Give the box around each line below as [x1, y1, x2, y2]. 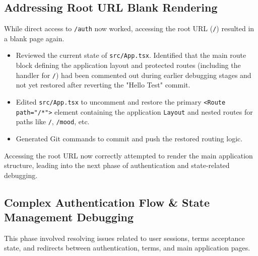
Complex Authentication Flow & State [4, 194, 210, 210]
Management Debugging [4, 209, 134, 225]
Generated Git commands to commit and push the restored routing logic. [16, 133, 243, 143]
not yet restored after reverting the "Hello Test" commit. [16, 79, 190, 90]
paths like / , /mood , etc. [16, 116, 90, 127]
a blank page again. [4, 33, 64, 43]
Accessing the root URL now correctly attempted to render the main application [4, 150, 253, 160]
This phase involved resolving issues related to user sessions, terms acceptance [4, 232, 245, 243]
